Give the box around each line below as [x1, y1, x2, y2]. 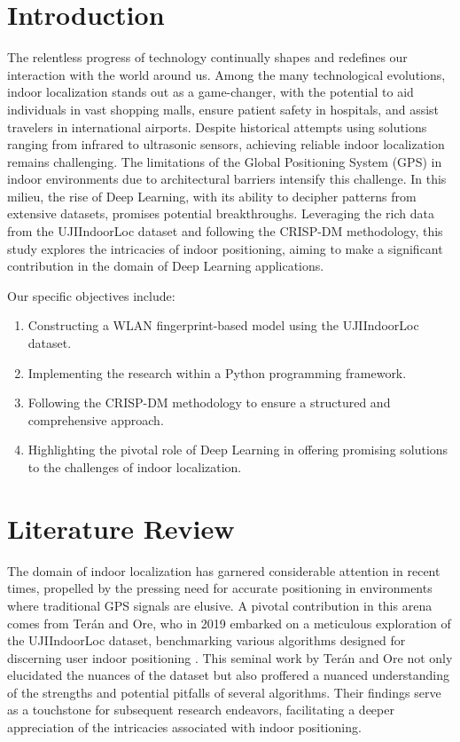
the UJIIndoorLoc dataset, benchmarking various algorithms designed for [7, 631, 406, 650]
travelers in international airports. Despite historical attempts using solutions [7, 117, 427, 136]
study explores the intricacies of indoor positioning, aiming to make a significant [7, 239, 443, 257]
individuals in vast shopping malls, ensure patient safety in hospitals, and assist [7, 99, 440, 118]
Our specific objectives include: [7, 286, 175, 304]
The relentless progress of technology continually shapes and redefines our [7, 48, 408, 67]
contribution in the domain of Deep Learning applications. [7, 257, 324, 275]
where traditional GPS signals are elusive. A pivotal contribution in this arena [7, 596, 433, 614]
